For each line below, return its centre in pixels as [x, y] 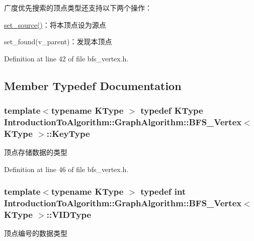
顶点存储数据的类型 [36, 152]
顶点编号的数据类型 [36, 233]
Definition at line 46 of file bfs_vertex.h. [66, 169]
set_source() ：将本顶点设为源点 [55, 24]
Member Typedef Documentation [93, 85]
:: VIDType [69, 215]
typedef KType [172, 110]
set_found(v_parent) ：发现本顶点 [58, 42]
